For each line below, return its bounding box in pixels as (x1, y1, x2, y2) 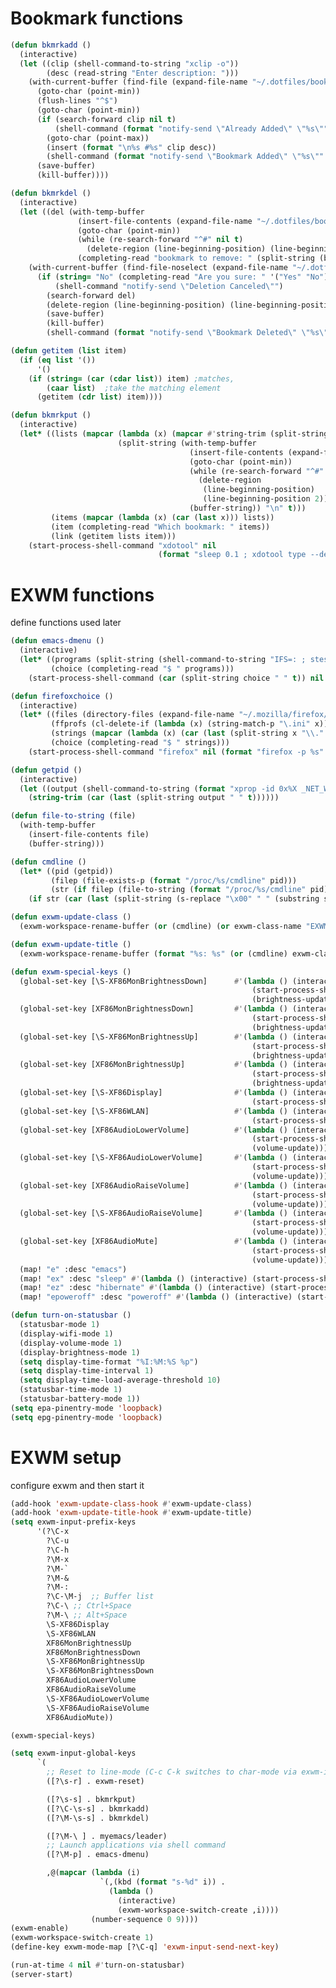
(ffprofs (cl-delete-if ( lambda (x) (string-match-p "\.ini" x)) (50, 719, 329, 729)
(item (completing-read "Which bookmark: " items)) (50, 522, 271, 532)
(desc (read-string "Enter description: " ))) (46, 68, 240, 78)
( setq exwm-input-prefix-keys (10, 1517, 137, 1527)
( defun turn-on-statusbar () (10, 1310, 132, 1321)
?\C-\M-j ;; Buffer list (46, 1592, 155, 1602)
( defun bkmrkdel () (10, 188, 92, 199)
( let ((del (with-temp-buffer (19, 207, 145, 217)
